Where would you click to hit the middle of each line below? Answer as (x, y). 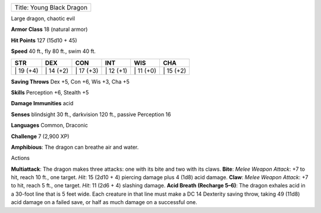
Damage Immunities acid (42, 104)
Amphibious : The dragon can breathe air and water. (75, 147)
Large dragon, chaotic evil (43, 18)
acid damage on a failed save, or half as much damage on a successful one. (104, 202)
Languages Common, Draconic (50, 126)
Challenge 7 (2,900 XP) (40, 136)
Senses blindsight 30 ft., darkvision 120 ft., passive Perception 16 (91, 114)
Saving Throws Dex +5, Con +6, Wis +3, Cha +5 (70, 82)
